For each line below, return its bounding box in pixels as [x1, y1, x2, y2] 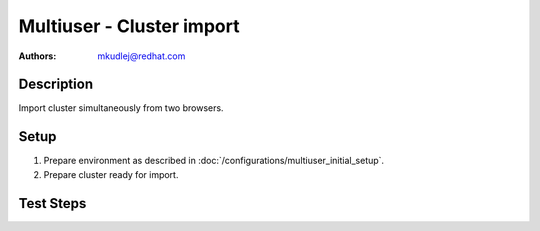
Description [18, 76, 94, 93]
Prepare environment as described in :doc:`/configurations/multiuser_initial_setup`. [43, 155, 385, 167]
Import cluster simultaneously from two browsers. [18, 102, 224, 114]
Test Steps [18, 195, 87, 212]
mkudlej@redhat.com [97, 50, 186, 62]
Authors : [18, 50, 57, 62]
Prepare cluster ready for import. [43, 168, 179, 180]
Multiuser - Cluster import [18, 15, 240, 37]
